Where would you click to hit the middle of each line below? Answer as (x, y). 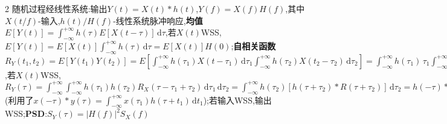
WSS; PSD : (26, 113)
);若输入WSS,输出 (237, 100)
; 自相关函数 (253, 45)
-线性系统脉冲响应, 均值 (158, 20)
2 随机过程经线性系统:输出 (56, 8)
